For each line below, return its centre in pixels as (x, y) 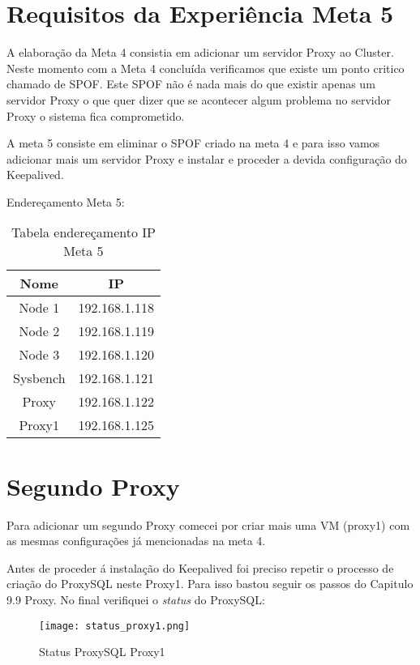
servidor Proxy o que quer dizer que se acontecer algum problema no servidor (199, 99)
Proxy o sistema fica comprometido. (96, 115)
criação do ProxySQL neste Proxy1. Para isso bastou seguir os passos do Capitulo (210, 584)
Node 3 (39, 355)
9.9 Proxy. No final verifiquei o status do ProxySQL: (136, 599)
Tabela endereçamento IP (83, 232)
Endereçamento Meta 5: (66, 201)
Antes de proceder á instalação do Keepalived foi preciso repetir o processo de (200, 567)
